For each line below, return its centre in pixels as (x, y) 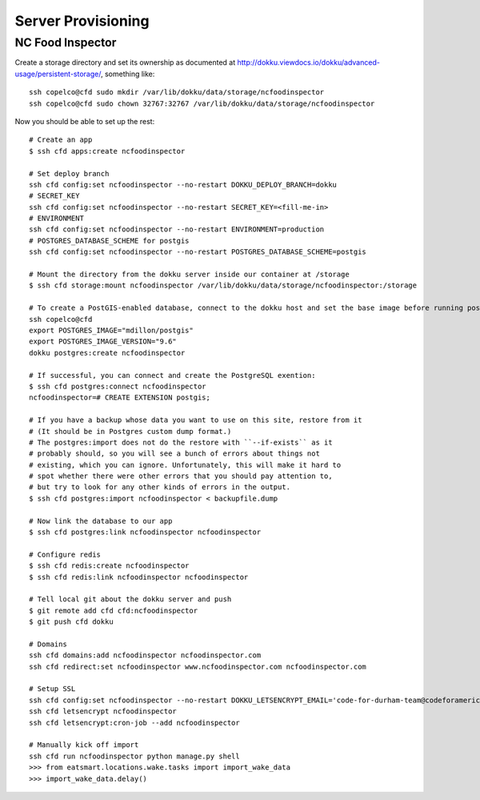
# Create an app (61, 140)
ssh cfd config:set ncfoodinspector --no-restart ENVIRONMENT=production (177, 229)
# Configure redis (65, 554)
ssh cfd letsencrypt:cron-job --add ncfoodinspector (134, 722)
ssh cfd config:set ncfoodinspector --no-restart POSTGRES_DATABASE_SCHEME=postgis (198, 252)
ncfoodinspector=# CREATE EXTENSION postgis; (120, 398)
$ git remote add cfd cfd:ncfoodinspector (114, 610)
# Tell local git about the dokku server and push (130, 599)
